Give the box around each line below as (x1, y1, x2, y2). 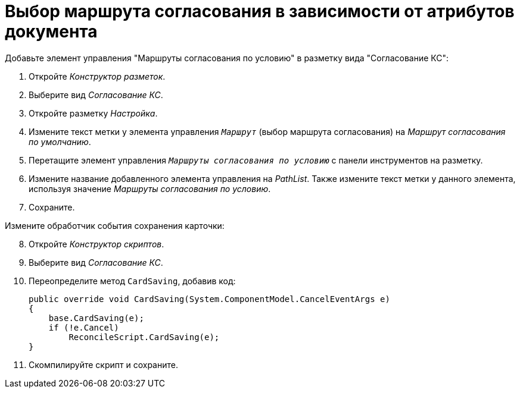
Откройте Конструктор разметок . (29, 71, 166, 81)
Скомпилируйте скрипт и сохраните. (29, 359, 178, 370)
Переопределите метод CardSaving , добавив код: (29, 275, 236, 286)
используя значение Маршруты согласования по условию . (29, 183, 271, 194)
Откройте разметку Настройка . (29, 108, 158, 118)
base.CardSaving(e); (48, 313, 144, 323)
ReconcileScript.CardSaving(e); (68, 332, 220, 342)
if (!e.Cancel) (48, 322, 119, 332)
